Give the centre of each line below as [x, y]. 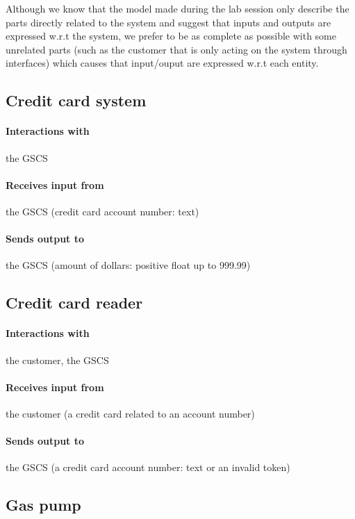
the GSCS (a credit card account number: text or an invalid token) [148, 467]
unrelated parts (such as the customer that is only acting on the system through [176, 49]
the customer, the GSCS [57, 360]
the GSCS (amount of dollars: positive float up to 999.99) [128, 265]
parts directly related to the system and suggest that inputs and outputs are [168, 22]
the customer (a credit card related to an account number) [130, 413]
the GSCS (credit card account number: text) [102, 211]
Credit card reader [74, 303]
